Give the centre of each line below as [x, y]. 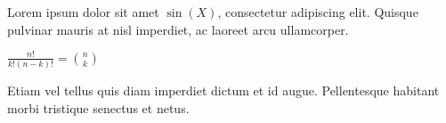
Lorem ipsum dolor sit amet [83, 12]
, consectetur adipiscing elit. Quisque [318, 12]
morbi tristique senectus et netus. [98, 107]
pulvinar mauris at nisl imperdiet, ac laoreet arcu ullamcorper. [178, 29]
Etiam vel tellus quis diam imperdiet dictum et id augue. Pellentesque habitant [223, 90]
